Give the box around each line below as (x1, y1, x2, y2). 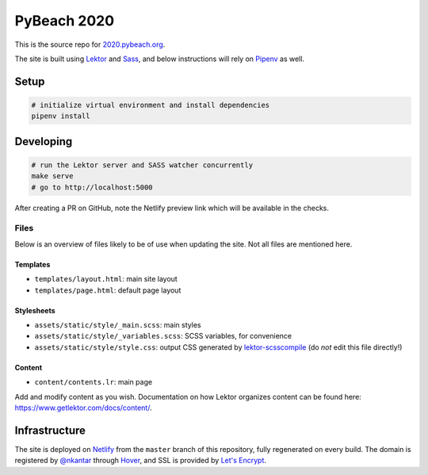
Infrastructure (14, 423, 86, 437)
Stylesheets (14, 305, 55, 315)
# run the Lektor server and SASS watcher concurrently (31, 160, 254, 170)
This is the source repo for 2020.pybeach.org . (14, 40, 166, 49)
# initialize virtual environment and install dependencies (31, 100, 270, 109)
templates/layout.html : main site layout (34, 274, 178, 284)
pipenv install (31, 112, 90, 121)
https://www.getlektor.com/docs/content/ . (14, 403, 152, 412)
